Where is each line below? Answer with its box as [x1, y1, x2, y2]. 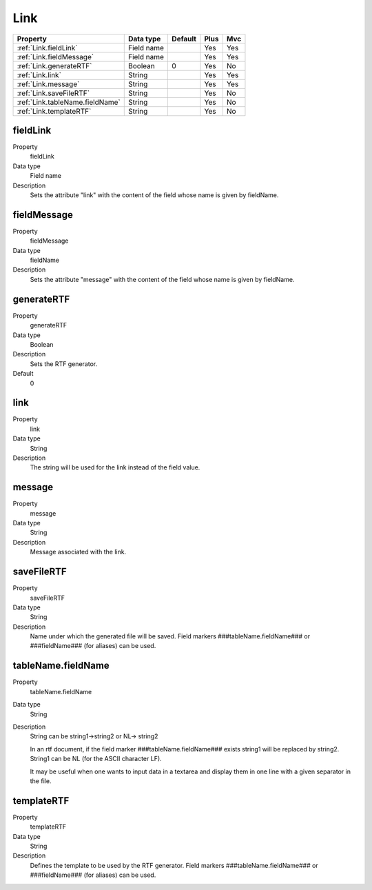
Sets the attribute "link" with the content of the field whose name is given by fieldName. [30, 191, 279, 199]
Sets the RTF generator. [30, 359, 98, 368]
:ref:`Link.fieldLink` [17, 43, 79, 52]
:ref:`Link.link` [17, 70, 62, 79]
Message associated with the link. [30, 548, 127, 556]
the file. [30, 776, 52, 785]
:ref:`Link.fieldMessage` [17, 52, 94, 61]
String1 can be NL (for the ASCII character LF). [30, 755, 162, 763]
